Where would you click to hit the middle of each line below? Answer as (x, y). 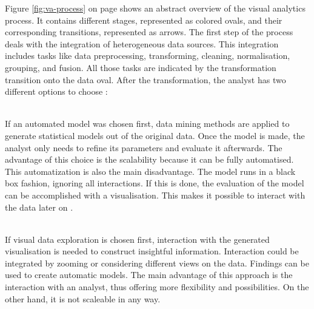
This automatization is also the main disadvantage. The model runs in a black (150, 171)
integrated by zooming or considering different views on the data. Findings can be (157, 263)
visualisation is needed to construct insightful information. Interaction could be (152, 251)
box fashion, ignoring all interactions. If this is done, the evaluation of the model (155, 183)
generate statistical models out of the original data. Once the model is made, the (155, 135)
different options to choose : (56, 91)
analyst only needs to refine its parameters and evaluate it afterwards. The (144, 147)
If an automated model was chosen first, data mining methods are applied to (147, 124)
